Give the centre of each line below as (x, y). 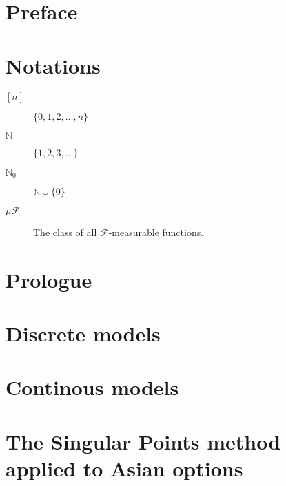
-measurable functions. (156, 232)
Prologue (49, 279)
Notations (53, 65)
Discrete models (83, 334)
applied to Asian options (124, 468)
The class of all (65, 232)
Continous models (92, 387)
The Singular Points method (143, 441)
